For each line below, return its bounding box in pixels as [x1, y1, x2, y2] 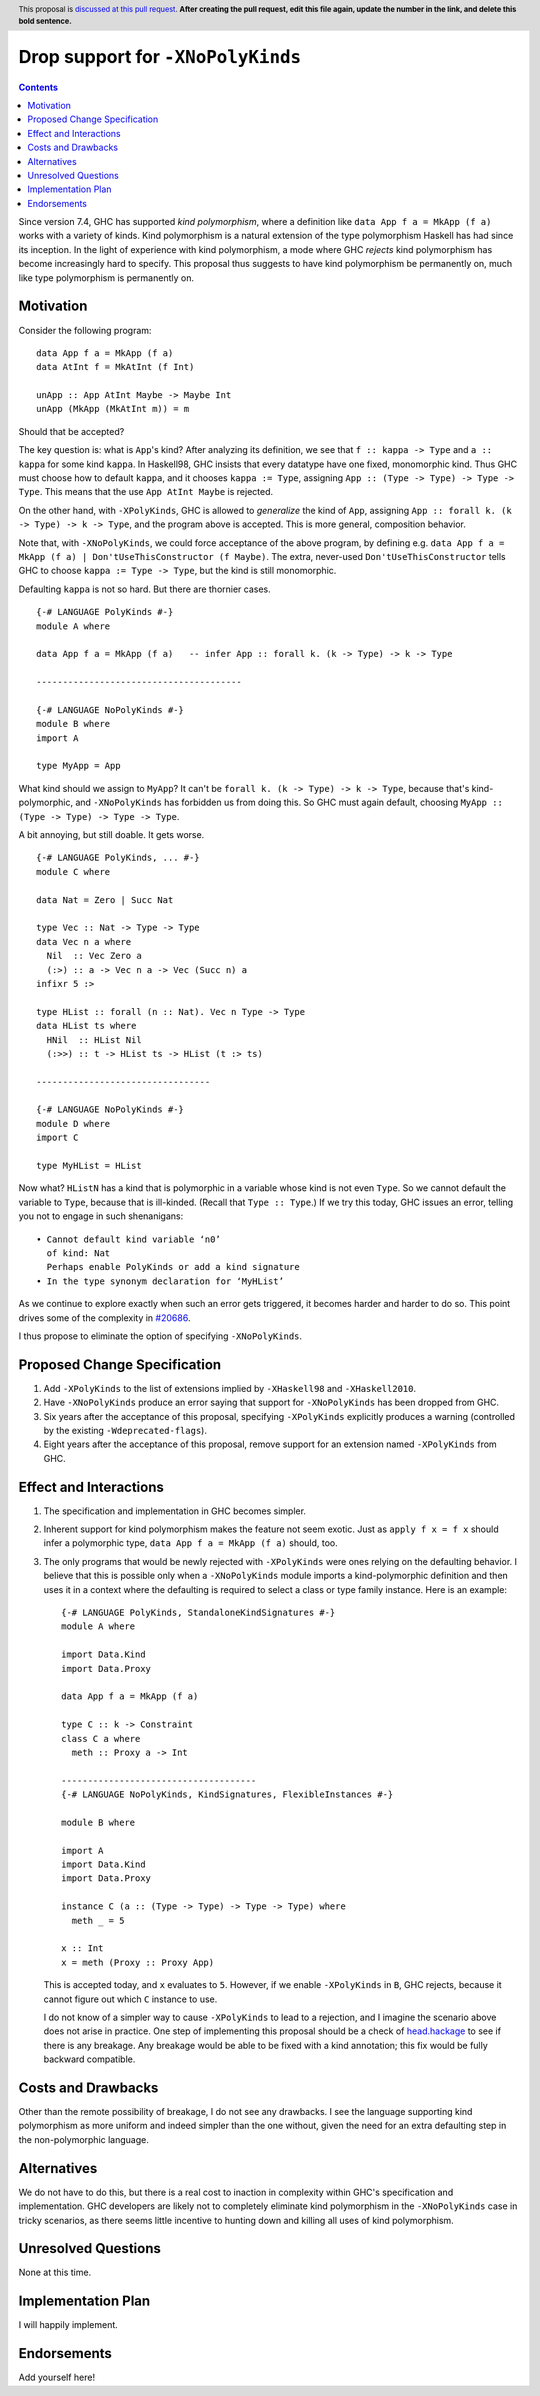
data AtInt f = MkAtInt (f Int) [36, 361, 195, 373]
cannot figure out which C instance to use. [43, 1993, 218, 2005]
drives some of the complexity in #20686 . [18, 1311, 191, 1324]
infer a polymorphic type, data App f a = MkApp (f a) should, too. [43, 1537, 339, 1549]
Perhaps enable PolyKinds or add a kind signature [46, 1261, 300, 1273]
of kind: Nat [46, 1247, 111, 1259]
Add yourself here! [18, 2371, 96, 2384]
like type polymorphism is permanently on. [18, 271, 195, 284]
